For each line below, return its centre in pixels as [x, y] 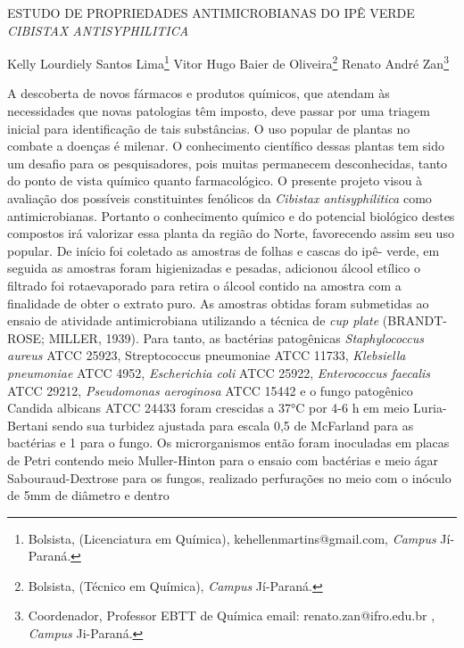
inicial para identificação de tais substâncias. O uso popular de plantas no [209, 128]
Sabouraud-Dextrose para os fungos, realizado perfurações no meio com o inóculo [229, 477]
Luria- [430, 408]
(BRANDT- [414, 320]
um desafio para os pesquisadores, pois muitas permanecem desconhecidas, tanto [228, 163]
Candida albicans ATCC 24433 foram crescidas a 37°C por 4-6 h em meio [208, 408]
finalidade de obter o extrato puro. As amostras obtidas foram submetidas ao [218, 303]
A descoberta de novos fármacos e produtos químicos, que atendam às [199, 93]
